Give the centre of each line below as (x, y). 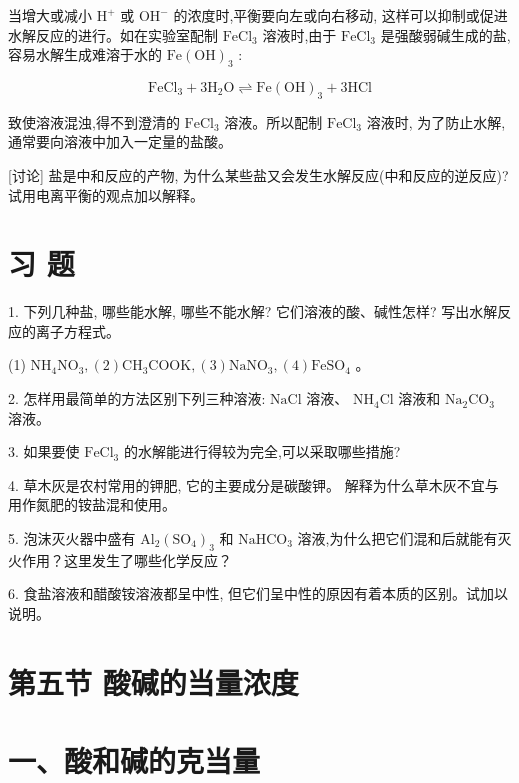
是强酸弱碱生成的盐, (445, 34)
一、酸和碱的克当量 (134, 760)
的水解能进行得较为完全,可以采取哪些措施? (262, 451)
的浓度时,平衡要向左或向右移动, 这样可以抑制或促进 (340, 15)
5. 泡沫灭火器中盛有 (72, 538)
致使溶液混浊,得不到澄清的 (94, 121)
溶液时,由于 (299, 34)
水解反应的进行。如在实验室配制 (113, 34)
